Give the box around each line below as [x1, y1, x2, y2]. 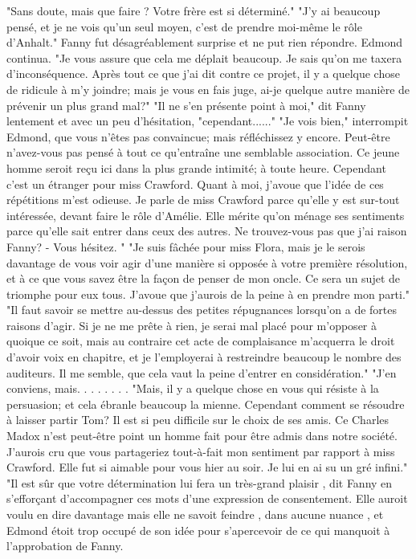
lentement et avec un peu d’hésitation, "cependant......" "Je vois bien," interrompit [6, 112, 409, 129]
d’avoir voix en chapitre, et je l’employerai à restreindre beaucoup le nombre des [6, 349, 402, 365]
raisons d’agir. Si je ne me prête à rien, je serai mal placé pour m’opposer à [6, 316, 377, 333]
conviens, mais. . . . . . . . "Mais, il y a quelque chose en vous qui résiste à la [6, 380, 379, 397]
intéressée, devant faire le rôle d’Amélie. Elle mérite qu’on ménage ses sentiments [6, 206, 405, 223]
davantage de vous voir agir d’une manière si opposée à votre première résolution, [6, 254, 408, 271]
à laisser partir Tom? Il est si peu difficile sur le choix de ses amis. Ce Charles [6, 411, 389, 428]
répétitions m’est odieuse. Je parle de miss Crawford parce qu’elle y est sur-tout [6, 191, 400, 208]
